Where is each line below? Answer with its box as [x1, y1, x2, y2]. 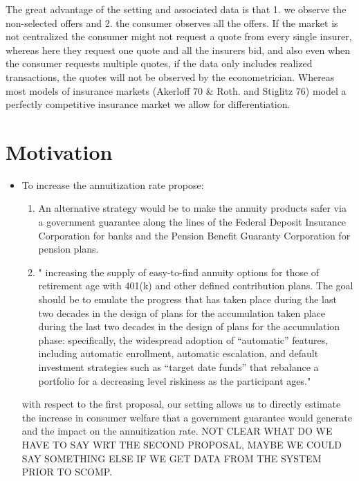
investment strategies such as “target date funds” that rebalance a [38, 360, 319, 374]
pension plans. [38, 242, 99, 256]
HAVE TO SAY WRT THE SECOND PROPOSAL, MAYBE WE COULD [21, 437, 342, 451]
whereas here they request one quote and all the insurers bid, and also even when [6, 42, 350, 57]
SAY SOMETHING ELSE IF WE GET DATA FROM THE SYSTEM [21, 451, 322, 465]
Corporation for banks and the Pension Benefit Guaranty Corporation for [38, 228, 351, 242]
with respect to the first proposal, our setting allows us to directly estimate [21, 397, 341, 411]
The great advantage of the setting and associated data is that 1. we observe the [6, 2, 347, 16]
